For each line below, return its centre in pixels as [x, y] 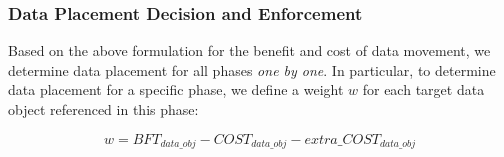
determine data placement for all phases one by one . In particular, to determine [252, 69]
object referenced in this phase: [103, 109]
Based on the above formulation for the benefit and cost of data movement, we [249, 50]
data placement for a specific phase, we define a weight [176, 89]
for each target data [423, 89]
